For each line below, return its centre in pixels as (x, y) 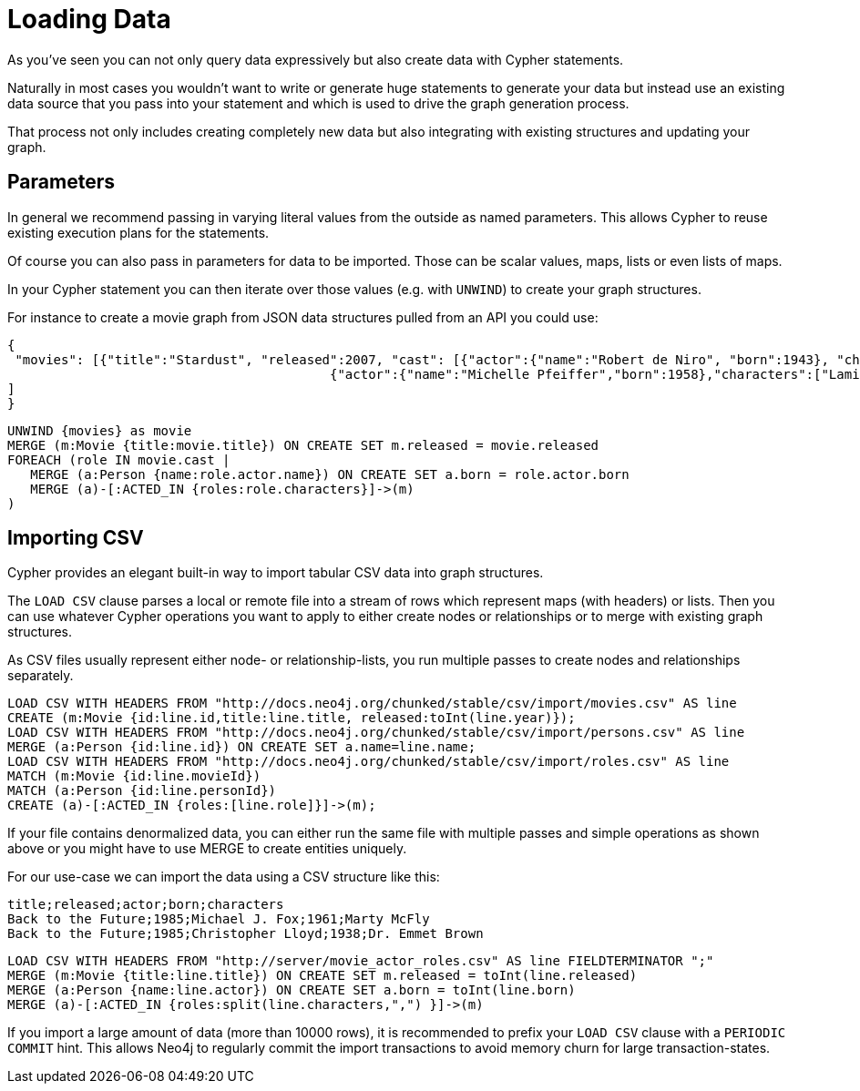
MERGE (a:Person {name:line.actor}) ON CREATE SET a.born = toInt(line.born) (292, 990)
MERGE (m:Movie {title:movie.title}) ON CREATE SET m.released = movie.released (303, 445)
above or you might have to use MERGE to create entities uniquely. (207, 849)
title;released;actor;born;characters (146, 905)
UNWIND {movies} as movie (100, 430)
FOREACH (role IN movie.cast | (119, 459)
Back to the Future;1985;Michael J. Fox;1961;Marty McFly (219, 919)
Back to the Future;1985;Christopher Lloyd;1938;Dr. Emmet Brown (246, 934)
